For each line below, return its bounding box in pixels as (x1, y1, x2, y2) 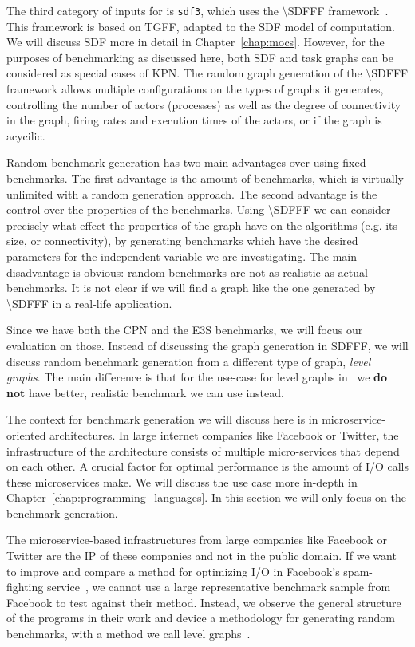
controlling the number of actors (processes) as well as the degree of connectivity (6, 96, 401, 112)
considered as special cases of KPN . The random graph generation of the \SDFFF (6, 65, 409, 81)
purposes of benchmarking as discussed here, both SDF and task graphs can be (6, 49, 393, 65)
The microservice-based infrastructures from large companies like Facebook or (6, 531, 387, 548)
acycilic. (6, 127, 45, 144)
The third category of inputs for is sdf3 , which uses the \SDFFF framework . (6, 2, 389, 18)
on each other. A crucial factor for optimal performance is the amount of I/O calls (6, 458, 409, 475)
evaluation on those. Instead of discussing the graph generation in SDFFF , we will (6, 337, 409, 353)
